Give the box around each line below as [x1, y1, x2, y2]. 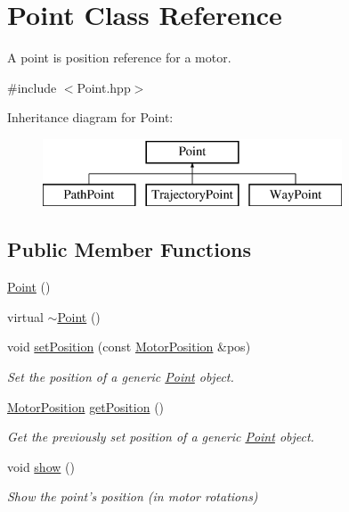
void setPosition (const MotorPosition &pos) [7, 337, 251, 356]
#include [7, 78, 57, 96]
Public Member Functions [7, 235, 251, 263]
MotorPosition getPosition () [7, 397, 165, 416]
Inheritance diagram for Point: [7, 108, 174, 127]
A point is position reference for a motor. [7, 48, 231, 67]
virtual [7, 307, 44, 326]
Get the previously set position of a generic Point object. [7, 427, 314, 446]
